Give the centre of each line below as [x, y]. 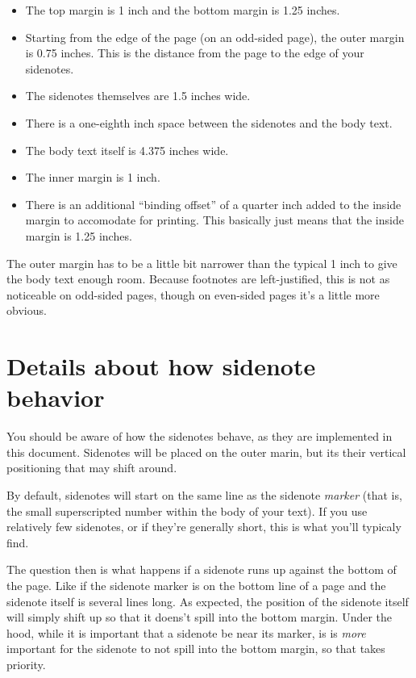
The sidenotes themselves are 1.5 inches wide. [138, 96]
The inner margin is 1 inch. [93, 177]
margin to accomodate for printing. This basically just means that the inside [214, 220]
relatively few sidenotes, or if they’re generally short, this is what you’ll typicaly [204, 527]
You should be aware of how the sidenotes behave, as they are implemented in [200, 436]
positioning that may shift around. [92, 468]
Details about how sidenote [161, 366]
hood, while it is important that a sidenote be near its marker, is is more [186, 632]
